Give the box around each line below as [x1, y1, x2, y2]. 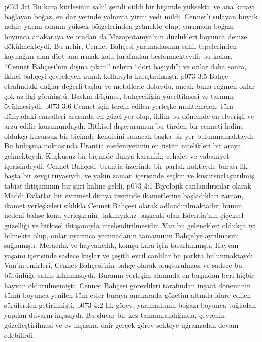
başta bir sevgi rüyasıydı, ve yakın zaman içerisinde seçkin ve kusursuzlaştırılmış [4, 170, 254, 181]
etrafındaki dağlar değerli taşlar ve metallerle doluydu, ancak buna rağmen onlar [4, 80, 255, 91]
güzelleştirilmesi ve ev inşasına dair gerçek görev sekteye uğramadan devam [4, 320, 239, 330]
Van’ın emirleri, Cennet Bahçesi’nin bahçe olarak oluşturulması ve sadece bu [4, 260, 242, 270]
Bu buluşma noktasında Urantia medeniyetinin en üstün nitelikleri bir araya [4, 140, 241, 151]
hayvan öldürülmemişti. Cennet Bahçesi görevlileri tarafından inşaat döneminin [4, 279, 251, 290]
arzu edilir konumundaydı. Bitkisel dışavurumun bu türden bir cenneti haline [4, 120, 244, 131]
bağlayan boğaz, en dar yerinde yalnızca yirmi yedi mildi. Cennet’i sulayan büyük [4, 11, 258, 21]
